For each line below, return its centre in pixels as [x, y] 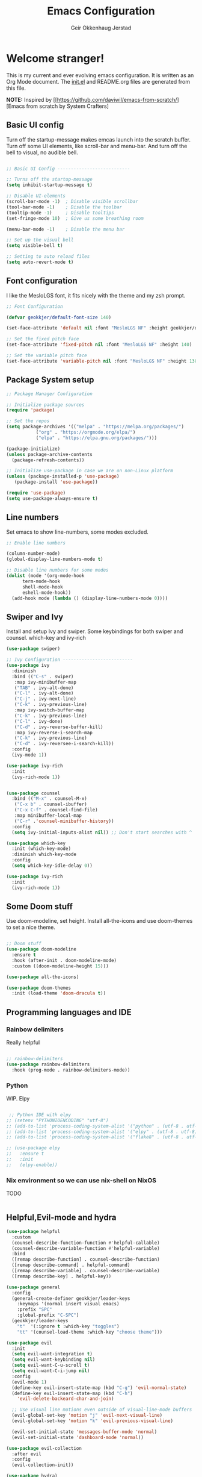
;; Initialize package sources [45, 405]
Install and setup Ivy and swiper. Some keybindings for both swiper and [95, 631]
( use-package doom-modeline [41, 949]
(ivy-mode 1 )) [29, 755]
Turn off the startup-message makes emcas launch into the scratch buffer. [99, 139]
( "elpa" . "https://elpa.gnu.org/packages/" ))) [96, 438]
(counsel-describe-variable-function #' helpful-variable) [86, 1248]
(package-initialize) [33, 449]
